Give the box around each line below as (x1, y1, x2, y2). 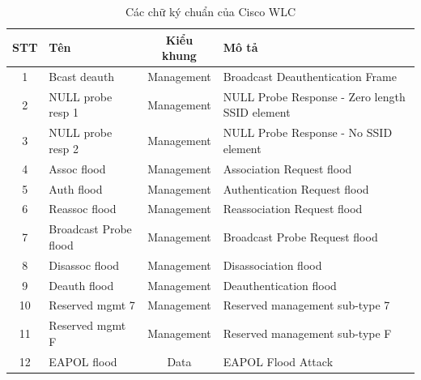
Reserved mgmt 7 (49, 297, 135, 314)
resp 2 (49, 139, 79, 156)
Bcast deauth (49, 68, 115, 85)
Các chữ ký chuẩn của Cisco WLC (125, 3, 296, 19)
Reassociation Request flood (223, 200, 363, 217)
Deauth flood (49, 276, 114, 293)
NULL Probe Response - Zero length (223, 88, 406, 105)
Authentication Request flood (223, 180, 369, 197)
